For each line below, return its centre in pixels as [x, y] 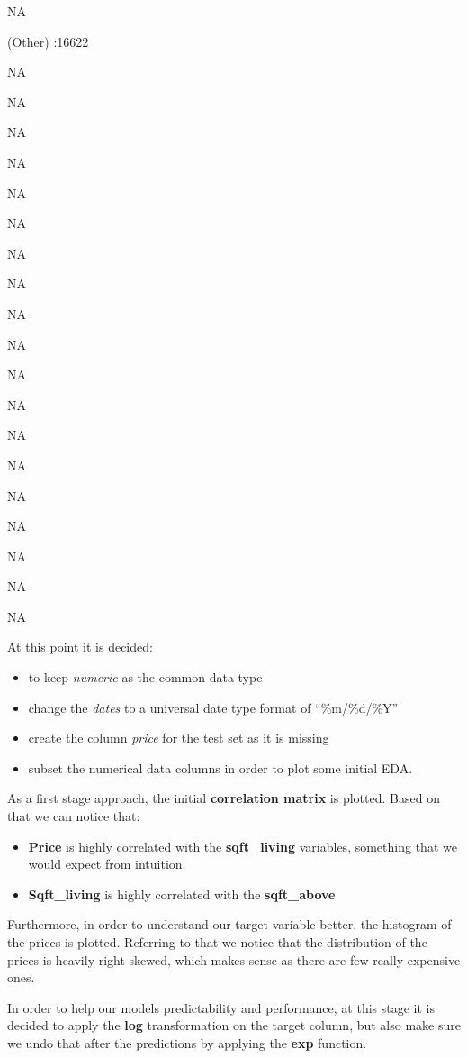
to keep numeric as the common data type [145, 677]
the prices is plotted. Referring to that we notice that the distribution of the [217, 942]
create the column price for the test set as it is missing [179, 738]
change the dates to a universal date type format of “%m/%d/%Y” [213, 707]
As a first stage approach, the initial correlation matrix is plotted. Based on [224, 798]
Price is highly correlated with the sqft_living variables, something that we [243, 846]
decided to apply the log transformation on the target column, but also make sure [234, 1025]
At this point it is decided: [80, 647]
